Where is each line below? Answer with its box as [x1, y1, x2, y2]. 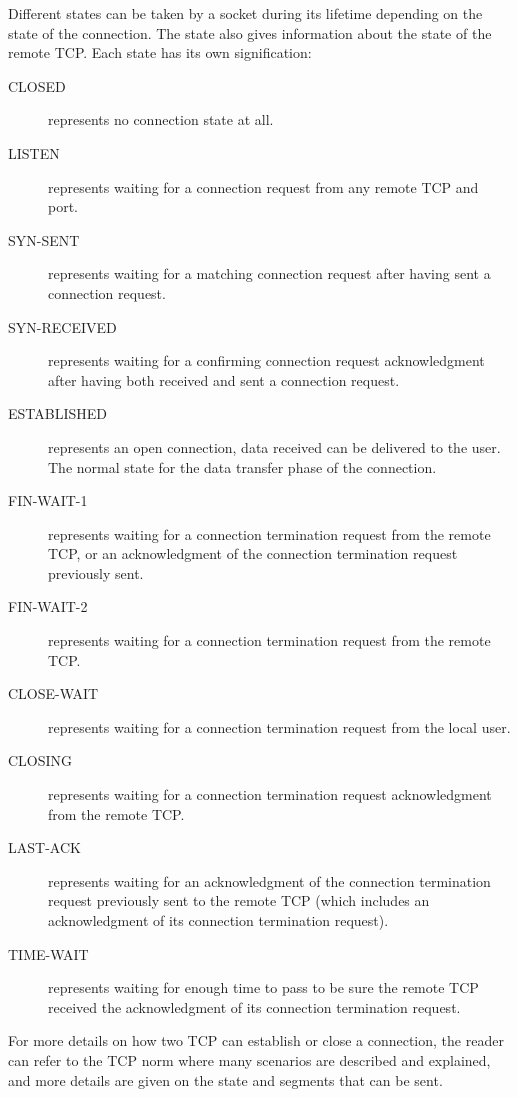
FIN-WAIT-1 [8, 490, 88, 511]
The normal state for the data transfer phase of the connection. [48, 456, 437, 477]
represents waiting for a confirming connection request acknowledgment [48, 350, 485, 371]
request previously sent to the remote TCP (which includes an [48, 890, 430, 911]
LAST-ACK [8, 837, 81, 858]
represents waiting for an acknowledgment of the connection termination [48, 870, 491, 891]
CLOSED [8, 75, 66, 96]
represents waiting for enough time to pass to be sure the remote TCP [48, 977, 479, 998]
